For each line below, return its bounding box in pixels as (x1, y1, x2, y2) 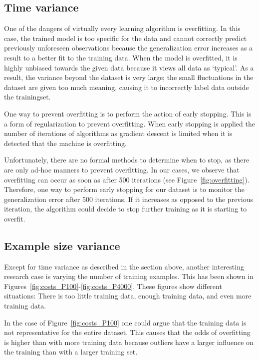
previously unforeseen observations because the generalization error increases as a (4, 42, 253, 53)
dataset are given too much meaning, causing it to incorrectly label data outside (4, 81, 249, 92)
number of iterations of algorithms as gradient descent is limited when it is (4, 128, 233, 138)
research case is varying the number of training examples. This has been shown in (4, 271, 254, 281)
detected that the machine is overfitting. (4, 137, 127, 148)
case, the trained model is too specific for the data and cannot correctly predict (4, 32, 247, 43)
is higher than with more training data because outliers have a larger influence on (4, 336, 254, 347)
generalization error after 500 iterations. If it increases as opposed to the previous (4, 193, 253, 204)
